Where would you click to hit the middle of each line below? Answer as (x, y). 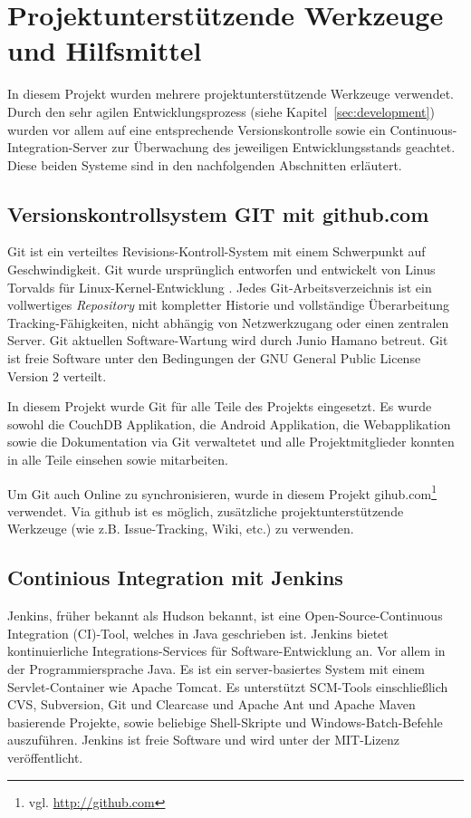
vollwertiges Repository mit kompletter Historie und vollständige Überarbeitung (229, 305)
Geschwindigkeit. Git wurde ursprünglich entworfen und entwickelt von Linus (221, 269)
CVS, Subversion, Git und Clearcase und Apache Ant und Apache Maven (211, 704)
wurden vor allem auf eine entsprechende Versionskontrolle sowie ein (197, 129)
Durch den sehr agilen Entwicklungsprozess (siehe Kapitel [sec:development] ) (221, 111)
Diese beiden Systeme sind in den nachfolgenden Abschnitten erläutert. (205, 164)
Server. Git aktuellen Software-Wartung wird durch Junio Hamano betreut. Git (228, 340)
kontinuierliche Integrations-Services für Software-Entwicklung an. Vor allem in (226, 651)
